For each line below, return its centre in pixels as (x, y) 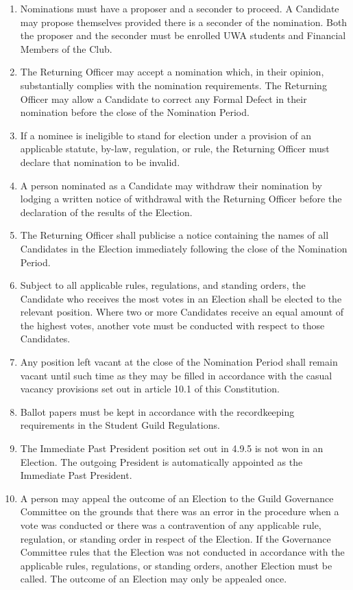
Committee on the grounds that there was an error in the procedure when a (180, 511)
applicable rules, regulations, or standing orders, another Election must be (176, 565)
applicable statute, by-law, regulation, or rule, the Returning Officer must (175, 149)
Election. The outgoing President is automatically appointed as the (161, 461)
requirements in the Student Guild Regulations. (120, 425)
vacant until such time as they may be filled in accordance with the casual (176, 375)
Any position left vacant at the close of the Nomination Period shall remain (179, 362)
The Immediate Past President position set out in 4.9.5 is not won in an (172, 448)
